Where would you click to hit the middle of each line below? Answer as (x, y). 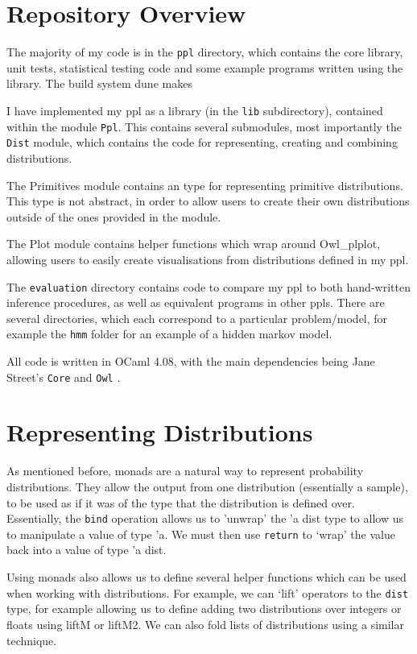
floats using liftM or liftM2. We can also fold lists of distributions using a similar (205, 624)
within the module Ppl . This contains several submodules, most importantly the (204, 126)
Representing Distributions (160, 432)
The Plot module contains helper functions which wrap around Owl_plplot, (194, 244)
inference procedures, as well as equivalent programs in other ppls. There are (196, 302)
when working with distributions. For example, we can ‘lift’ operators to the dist (208, 592)
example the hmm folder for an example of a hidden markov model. (169, 334)
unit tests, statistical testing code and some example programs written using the (205, 67)
